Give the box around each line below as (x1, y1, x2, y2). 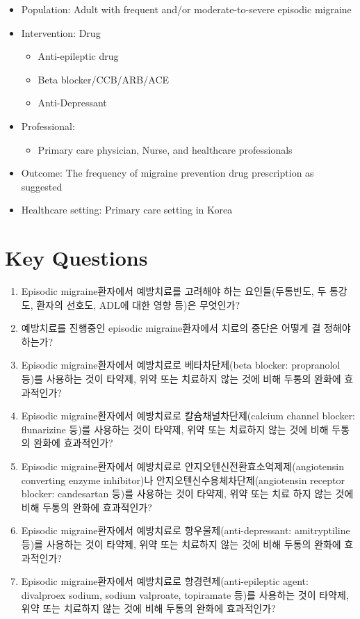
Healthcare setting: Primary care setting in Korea (21, 202, 233, 217)
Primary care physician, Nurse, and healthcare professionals (38, 142, 293, 156)
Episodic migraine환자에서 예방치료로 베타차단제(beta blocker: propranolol (21, 357, 341, 372)
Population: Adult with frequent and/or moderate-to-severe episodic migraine (21, 2, 352, 16)
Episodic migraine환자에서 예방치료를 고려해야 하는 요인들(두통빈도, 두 (21, 284, 327, 298)
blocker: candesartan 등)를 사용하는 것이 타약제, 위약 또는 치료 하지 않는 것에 (21, 486, 354, 501)
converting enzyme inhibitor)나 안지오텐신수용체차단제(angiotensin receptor (21, 472, 345, 487)
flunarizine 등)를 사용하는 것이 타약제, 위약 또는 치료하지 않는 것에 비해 (21, 421, 329, 436)
